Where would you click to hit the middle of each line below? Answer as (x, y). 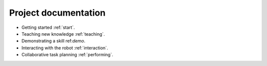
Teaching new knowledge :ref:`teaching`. (63, 34)
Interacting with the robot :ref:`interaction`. (65, 48)
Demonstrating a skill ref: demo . (53, 41)
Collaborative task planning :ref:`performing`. (67, 55)
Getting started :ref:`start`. (48, 27)
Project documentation (57, 13)
